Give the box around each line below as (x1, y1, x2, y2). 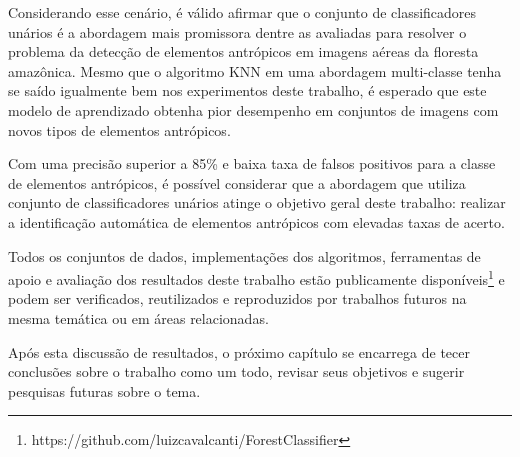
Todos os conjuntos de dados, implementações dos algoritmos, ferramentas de (8, 245, 481, 266)
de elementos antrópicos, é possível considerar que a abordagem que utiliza (8, 172, 466, 193)
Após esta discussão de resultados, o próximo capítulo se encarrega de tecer (8, 341, 470, 362)
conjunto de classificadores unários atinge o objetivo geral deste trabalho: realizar (8, 192, 506, 213)
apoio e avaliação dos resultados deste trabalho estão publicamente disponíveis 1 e (8, 266, 505, 289)
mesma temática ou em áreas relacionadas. (8, 307, 269, 328)
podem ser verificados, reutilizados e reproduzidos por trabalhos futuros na (8, 288, 467, 309)
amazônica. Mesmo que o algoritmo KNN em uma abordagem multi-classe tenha (8, 60, 502, 81)
